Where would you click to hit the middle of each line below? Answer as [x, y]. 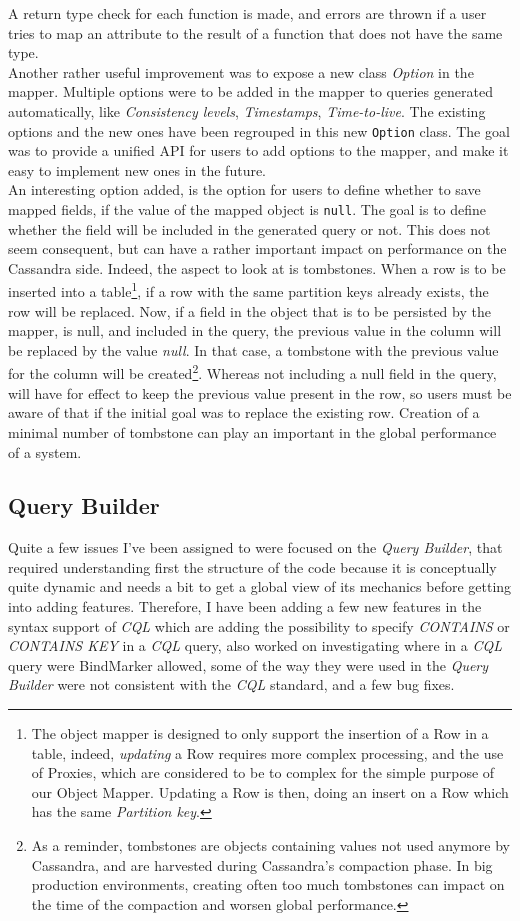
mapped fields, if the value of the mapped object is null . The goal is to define [247, 209]
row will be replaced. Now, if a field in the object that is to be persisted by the [249, 310]
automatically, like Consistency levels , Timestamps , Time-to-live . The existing [247, 110]
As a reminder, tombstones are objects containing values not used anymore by [270, 845]
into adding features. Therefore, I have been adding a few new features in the [245, 606]
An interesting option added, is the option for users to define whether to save [244, 189]
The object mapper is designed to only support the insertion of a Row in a [260, 733]
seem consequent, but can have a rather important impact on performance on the [257, 248]
